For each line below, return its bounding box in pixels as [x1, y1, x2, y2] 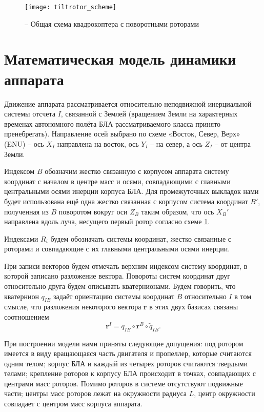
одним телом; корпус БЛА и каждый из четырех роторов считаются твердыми [4, 358, 248, 368]
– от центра [214, 138, 251, 149]
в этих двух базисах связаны [149, 301, 238, 312]
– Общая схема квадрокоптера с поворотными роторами [25, 18, 199, 29]
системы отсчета [4, 108, 55, 119]
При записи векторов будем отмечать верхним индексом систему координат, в [4, 260, 248, 271]
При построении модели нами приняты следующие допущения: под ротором [4, 338, 243, 348]
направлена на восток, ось [57, 138, 139, 149]
